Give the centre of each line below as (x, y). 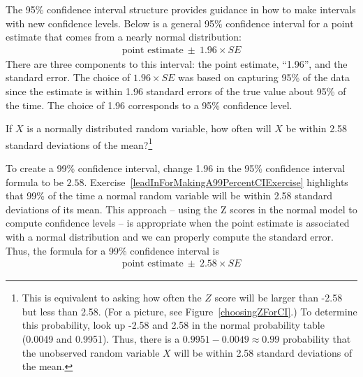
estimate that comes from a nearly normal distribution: (124, 37)
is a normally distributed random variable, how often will (149, 128)
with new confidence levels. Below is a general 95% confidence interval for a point (180, 23)
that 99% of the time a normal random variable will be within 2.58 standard (169, 195)
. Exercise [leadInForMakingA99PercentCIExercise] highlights (216, 182)
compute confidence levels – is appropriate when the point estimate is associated (178, 223)
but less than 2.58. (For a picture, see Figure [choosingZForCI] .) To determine (190, 311)
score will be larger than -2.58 (279, 298)
